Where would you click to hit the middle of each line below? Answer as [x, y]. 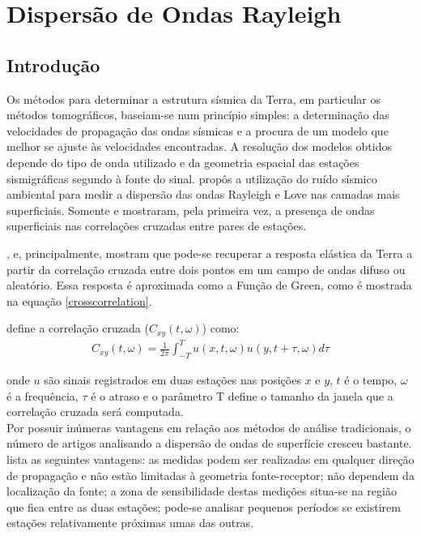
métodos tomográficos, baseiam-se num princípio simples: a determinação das [198, 115]
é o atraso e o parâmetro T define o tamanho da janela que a [242, 395]
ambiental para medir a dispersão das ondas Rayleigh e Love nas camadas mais [203, 194]
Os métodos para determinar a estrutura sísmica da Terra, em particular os [194, 99]
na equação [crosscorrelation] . [79, 300]
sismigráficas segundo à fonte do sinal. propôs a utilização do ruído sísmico [192, 178]
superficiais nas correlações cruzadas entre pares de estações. [157, 226]
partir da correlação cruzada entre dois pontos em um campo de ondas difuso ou [206, 269]
